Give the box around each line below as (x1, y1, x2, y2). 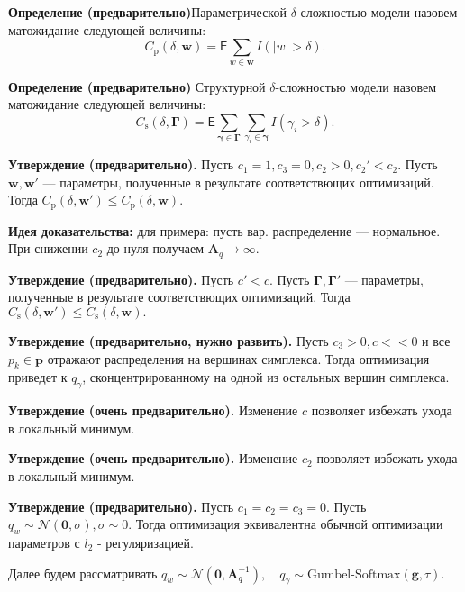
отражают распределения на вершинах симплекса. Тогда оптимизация (47, 349, 430, 368)
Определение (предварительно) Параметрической (8, 3, 287, 21)
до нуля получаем (106, 239, 205, 258)
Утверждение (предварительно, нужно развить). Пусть (8, 331, 329, 350)
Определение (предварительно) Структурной (8, 77, 266, 96)
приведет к (8, 368, 68, 387)
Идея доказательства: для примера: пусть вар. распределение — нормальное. (8, 221, 441, 240)
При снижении (8, 239, 88, 258)
